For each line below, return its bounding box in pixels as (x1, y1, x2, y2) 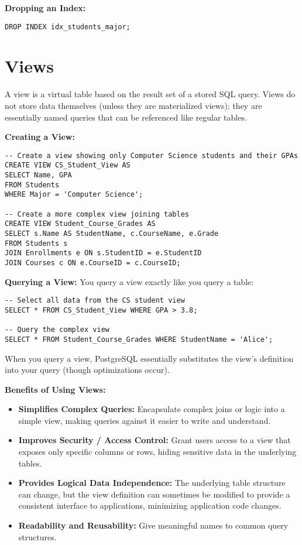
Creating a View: (5, 131, 75, 143)
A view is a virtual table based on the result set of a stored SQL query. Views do (5, 88, 296, 100)
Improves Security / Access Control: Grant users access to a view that (18, 434, 291, 446)
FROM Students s (5, 239, 68, 248)
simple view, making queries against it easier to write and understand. (18, 414, 271, 426)
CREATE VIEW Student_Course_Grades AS (5, 220, 156, 228)
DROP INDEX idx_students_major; (5, 22, 131, 31)
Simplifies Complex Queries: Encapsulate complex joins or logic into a (18, 403, 285, 415)
